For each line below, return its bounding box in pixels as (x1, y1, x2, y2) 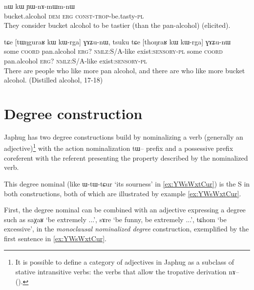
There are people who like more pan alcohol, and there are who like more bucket (4, 65, 245, 75)
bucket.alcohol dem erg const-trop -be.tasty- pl (4, 10, 144, 21)
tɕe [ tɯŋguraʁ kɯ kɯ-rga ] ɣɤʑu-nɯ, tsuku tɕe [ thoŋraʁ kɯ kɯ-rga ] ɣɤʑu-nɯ (4, 36, 231, 46)
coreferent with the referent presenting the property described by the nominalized (4, 152, 248, 163)
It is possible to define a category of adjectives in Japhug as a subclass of (15, 257, 234, 267)
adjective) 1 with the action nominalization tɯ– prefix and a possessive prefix (4, 142, 233, 153)
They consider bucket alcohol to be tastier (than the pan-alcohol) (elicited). (4, 20, 231, 30)
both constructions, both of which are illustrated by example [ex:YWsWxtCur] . (4, 188, 241, 198)
